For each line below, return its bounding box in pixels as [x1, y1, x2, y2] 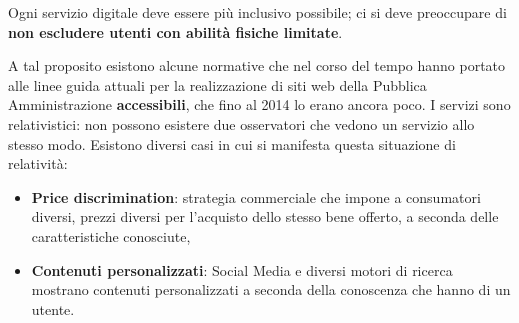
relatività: [8, 153, 68, 174]
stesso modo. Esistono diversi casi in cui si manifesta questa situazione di [8, 133, 456, 154]
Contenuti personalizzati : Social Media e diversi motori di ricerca [31, 259, 453, 280]
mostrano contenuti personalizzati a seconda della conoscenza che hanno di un [31, 279, 511, 300]
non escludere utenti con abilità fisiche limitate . [8, 21, 343, 42]
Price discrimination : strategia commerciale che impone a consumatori [31, 186, 481, 207]
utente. [31, 298, 75, 319]
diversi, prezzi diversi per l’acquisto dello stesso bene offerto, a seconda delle [31, 206, 499, 227]
